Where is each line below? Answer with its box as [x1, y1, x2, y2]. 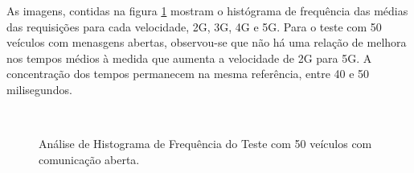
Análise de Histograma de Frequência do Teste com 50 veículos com [39, 135, 372, 152]
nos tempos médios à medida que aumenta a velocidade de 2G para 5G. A [6, 49, 372, 66]
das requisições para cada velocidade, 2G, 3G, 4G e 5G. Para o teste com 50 [6, 18, 382, 35]
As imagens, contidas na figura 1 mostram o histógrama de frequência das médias [6, 2, 408, 19]
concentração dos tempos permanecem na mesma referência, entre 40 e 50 [6, 65, 370, 82]
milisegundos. [6, 80, 72, 97]
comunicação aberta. [39, 150, 140, 167]
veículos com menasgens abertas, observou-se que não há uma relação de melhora [6, 34, 407, 51]
